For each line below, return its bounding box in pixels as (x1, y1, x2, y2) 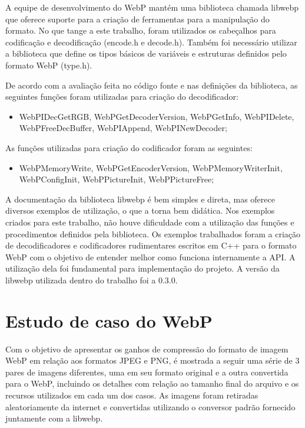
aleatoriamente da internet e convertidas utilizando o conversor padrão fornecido (5, 400, 296, 413)
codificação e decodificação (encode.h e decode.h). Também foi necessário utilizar (5, 35, 297, 48)
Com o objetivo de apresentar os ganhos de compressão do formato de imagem (5, 342, 289, 355)
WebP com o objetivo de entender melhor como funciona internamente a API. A (5, 250, 296, 263)
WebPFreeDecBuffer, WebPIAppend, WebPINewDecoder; (19, 122, 227, 134)
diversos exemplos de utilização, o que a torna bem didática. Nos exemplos (5, 204, 275, 217)
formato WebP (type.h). (5, 58, 92, 71)
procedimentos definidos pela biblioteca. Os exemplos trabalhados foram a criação (5, 227, 301, 240)
